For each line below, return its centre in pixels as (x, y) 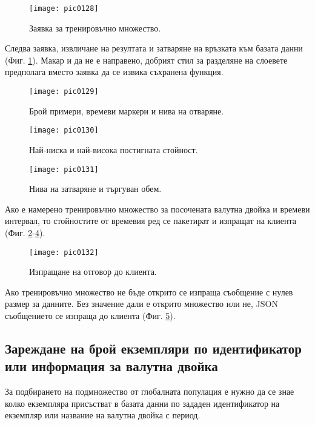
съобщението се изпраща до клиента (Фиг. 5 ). (90, 315)
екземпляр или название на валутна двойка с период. (103, 415)
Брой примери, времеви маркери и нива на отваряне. (127, 110)
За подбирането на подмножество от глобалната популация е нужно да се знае (150, 391)
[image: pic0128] (64, 8)
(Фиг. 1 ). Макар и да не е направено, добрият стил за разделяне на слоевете (146, 60)
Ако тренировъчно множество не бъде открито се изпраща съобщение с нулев (149, 292)
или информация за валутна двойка (111, 366)
